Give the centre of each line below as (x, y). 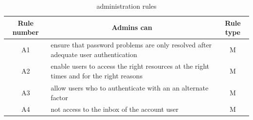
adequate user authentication (94, 54)
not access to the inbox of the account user (115, 109)
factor (59, 97)
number (26, 32)
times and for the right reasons (97, 76)
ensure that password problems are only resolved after (131, 45)
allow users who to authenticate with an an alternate (130, 87)
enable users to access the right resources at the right (130, 66)
